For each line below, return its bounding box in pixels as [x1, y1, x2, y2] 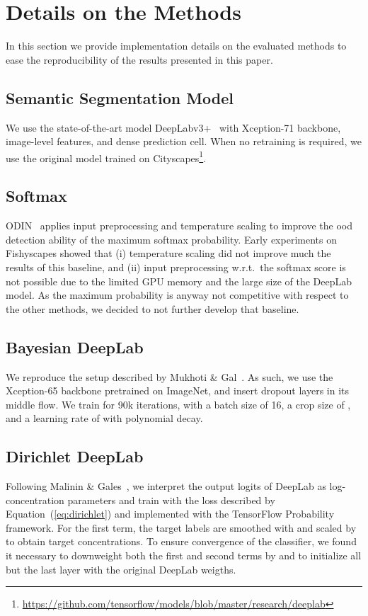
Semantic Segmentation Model [6, 86, 234, 108]
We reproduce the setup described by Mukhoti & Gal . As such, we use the [6, 369, 333, 384]
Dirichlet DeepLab [6, 445, 144, 467]
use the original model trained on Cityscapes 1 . [6, 148, 207, 165]
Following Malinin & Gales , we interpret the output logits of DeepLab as [6, 479, 326, 494]
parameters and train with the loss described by [67, 492, 275, 507]
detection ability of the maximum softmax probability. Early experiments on [6, 232, 337, 246]
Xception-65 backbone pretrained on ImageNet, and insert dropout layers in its [6, 383, 350, 398]
